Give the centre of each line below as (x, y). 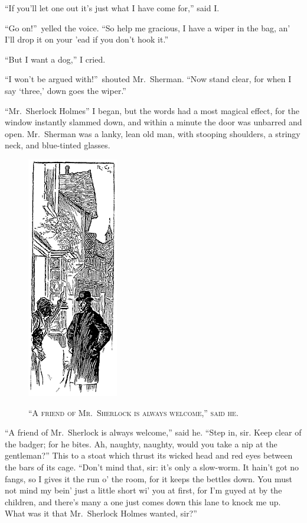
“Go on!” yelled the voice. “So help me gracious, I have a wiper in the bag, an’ (148, 27)
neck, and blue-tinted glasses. (58, 145)
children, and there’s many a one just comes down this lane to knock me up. (143, 501)
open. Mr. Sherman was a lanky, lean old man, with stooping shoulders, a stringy (153, 133)
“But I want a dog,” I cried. (55, 59)
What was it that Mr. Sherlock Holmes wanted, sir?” (101, 513)
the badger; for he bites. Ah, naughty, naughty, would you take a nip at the (141, 444)
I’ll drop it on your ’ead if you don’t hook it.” (87, 39)
